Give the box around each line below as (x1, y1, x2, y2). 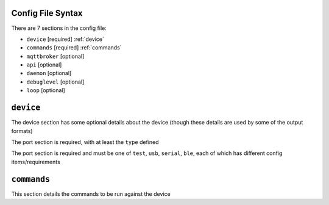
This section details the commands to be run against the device (11, 190, 171, 198)
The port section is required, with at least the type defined (11, 138, 159, 146)
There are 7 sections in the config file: (11, 24, 107, 32)
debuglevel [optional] (26, 78, 85, 85)
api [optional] (26, 61, 62, 68)
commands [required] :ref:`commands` (26, 44, 122, 51)
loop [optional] (26, 87, 65, 94)
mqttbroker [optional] (26, 52, 85, 60)
